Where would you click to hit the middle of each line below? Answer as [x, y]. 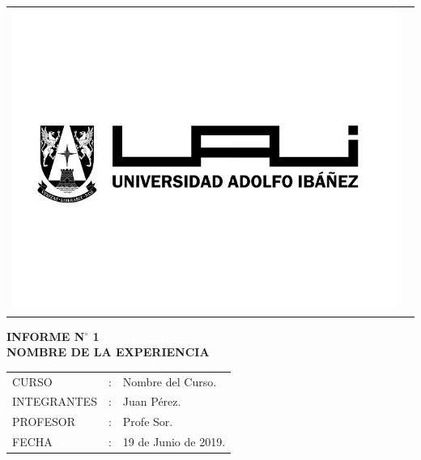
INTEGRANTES [55, 401]
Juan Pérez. [152, 401]
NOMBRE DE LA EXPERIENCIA [108, 352]
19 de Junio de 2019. [174, 442]
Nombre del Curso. [170, 381]
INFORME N [46, 336]
